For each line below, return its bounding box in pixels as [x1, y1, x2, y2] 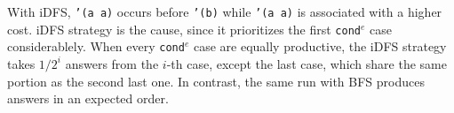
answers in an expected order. [7, 89, 169, 108]
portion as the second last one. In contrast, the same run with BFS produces [7, 72, 425, 90]
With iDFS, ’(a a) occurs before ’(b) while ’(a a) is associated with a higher [7, 3, 442, 20]
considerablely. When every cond [7, 37, 185, 56]
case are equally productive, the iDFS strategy [193, 37, 447, 56]
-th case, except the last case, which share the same [166, 54, 447, 72]
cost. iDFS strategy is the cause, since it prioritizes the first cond [7, 19, 361, 38]
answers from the [65, 54, 159, 72]
